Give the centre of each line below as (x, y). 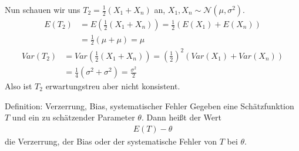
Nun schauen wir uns (43, 9)
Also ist (19, 86)
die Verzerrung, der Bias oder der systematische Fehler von (111, 141)
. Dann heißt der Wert (181, 117)
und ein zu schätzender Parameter (73, 117)
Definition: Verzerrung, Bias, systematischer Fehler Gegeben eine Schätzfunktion (149, 105)
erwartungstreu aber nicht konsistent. (113, 86)
